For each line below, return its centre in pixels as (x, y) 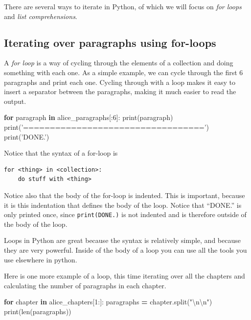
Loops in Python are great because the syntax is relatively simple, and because (122, 240)
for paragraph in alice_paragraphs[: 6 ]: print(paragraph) (89, 117)
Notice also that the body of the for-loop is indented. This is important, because (125, 195)
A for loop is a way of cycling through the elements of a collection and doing (119, 63)
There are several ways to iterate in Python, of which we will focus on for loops (123, 6)
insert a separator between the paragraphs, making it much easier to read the (120, 91)
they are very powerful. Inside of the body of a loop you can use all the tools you (125, 250)
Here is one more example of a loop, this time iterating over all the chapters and (125, 276)
